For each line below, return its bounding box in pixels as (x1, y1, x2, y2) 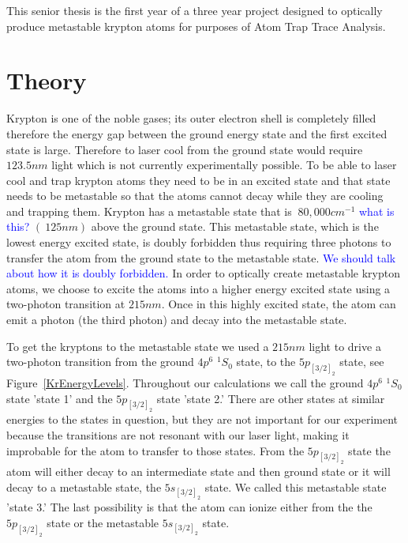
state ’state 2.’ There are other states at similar (156, 390, 385, 406)
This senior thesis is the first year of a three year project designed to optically (6, 2, 383, 18)
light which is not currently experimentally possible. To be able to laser (51, 156, 397, 173)
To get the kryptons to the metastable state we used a (6, 337, 269, 354)
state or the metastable (47, 514, 159, 530)
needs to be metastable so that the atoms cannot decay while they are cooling (6, 187, 384, 204)
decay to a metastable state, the (6, 479, 162, 496)
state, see (339, 353, 384, 370)
